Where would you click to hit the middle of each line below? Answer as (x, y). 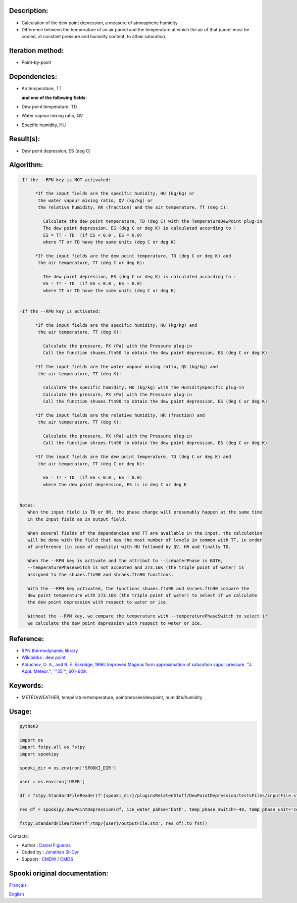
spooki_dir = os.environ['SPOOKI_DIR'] (68, 768)
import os (31, 740)
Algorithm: (26, 165)
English (17, 894)
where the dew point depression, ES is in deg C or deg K (115, 484)
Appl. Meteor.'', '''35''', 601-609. (54, 671)
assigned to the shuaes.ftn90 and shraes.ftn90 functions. (100, 575)
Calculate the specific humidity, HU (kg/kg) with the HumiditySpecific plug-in (144, 388)
